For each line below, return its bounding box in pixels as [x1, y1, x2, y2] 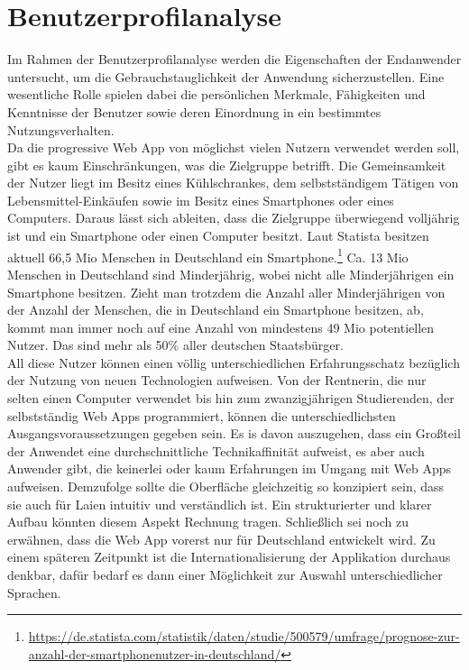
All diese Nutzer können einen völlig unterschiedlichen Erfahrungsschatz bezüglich [7, 353, 460, 372]
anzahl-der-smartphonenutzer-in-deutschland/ [28, 644, 281, 663]
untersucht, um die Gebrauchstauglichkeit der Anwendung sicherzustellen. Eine [7, 67, 445, 86]
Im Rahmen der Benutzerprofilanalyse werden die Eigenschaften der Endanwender [7, 50, 462, 69]
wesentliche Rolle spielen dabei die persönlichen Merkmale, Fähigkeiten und [7, 85, 426, 104]
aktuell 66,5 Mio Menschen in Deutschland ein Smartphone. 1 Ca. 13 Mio [7, 244, 409, 266]
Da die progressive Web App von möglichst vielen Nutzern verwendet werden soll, [7, 138, 460, 157]
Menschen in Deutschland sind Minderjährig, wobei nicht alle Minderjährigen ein [7, 264, 455, 283]
